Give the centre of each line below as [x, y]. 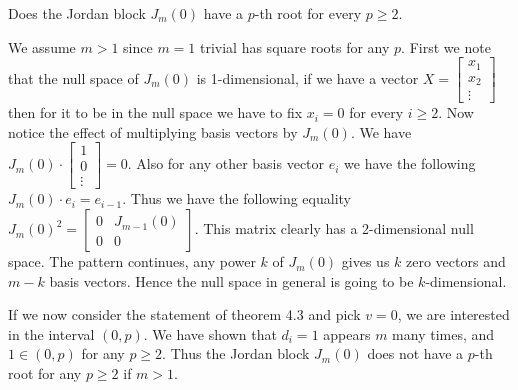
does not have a [415, 353]
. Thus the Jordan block [236, 353]
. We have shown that [210, 333]
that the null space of [73, 77]
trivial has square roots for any [294, 46]
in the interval [51, 333]
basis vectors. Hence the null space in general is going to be [231, 280]
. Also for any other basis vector [226, 163]
